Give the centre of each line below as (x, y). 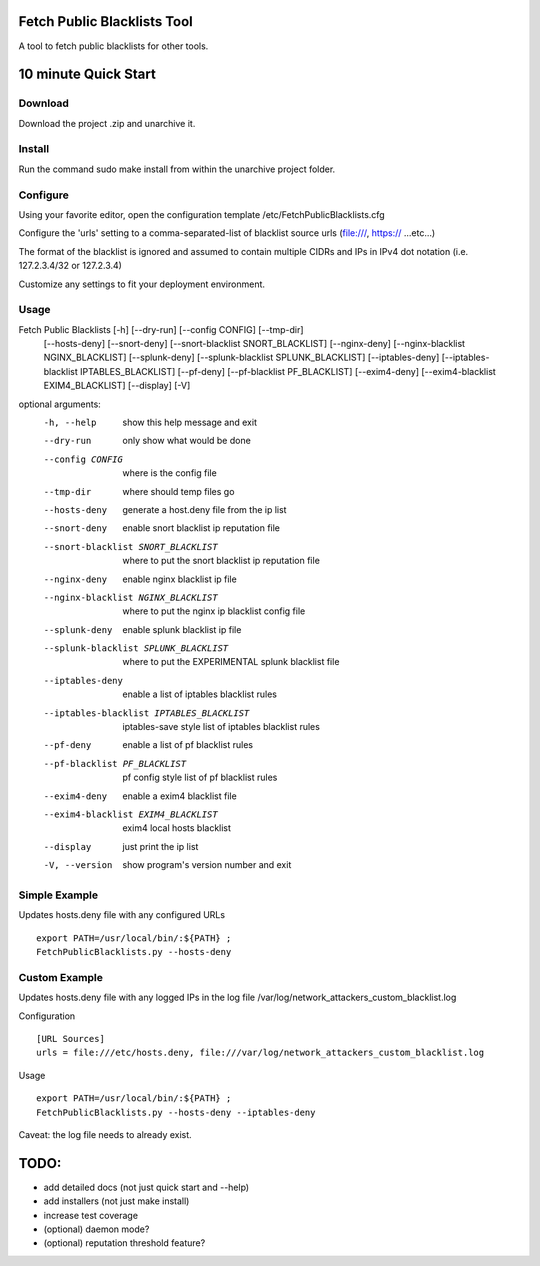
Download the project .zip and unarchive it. (107, 123)
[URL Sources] (70, 1038)
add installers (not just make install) (116, 1201)
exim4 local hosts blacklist (177, 828)
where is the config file (169, 473)
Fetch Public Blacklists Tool (106, 21)
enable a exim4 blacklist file (179, 796)
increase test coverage (91, 1215)
